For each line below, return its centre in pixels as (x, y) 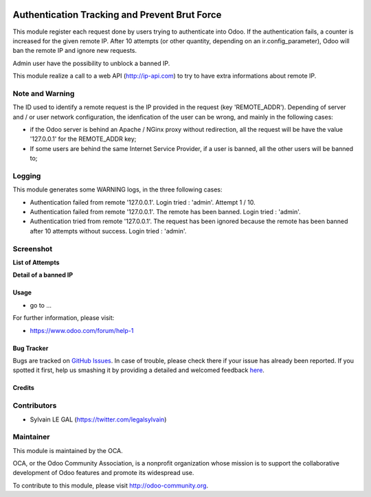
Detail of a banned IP (43, 275)
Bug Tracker (31, 348)
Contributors (35, 406)
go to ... (41, 305)
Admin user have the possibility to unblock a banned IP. (91, 63)
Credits (23, 388)
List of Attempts (36, 263)
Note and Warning (44, 93)
